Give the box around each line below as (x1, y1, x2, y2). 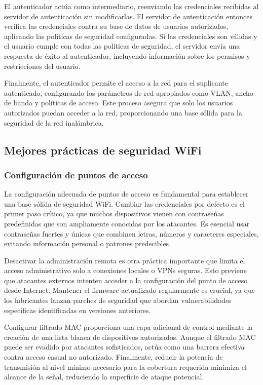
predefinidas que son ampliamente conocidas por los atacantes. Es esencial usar (4, 218, 250, 228)
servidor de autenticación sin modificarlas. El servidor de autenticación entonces (4, 11, 252, 21)
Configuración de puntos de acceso (4, 168, 148, 181)
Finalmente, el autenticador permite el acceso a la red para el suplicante (4, 78, 228, 88)
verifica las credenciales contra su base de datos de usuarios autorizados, (4, 21, 229, 31)
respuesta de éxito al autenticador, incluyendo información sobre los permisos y (4, 50, 250, 61)
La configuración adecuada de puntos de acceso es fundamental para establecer (4, 188, 249, 199)
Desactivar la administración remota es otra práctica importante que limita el (4, 255, 245, 265)
